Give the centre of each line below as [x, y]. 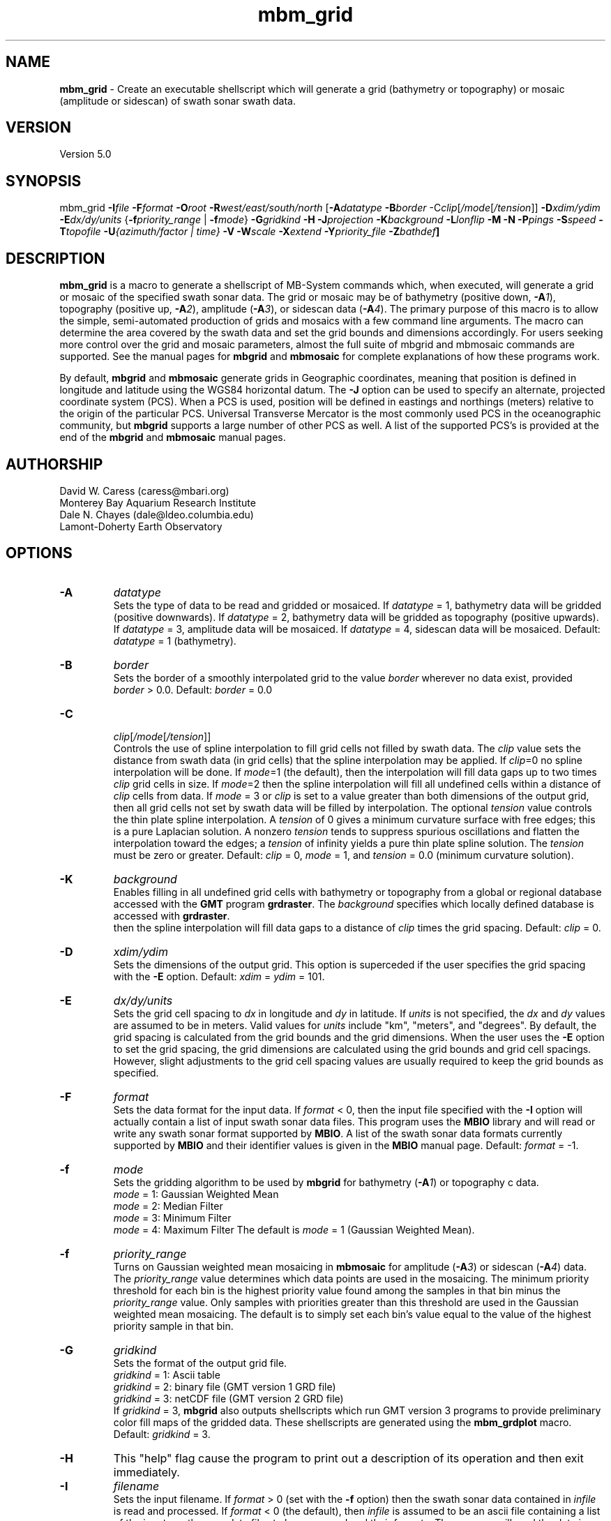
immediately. [146, 1472]
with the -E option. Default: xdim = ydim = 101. [219, 976]
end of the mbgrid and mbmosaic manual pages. [173, 437]
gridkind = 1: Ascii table [167, 1374]
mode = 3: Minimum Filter [172, 1217]
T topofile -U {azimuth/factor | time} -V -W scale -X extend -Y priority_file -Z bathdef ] [250, 232]
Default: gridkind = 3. [162, 1434]
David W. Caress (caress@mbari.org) [144, 490]
